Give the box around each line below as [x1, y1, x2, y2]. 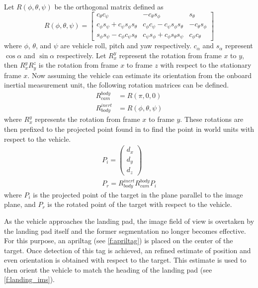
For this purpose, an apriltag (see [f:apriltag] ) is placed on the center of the [4, 235, 233, 246]
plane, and [4, 199, 36, 209]
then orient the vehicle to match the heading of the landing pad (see [4, 264, 212, 275]
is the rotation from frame [38, 60, 118, 70]
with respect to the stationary [160, 60, 252, 70]
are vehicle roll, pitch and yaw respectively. [60, 40, 192, 51]
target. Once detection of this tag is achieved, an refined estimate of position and [4, 245, 251, 255]
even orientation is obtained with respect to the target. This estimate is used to [4, 255, 247, 265]
